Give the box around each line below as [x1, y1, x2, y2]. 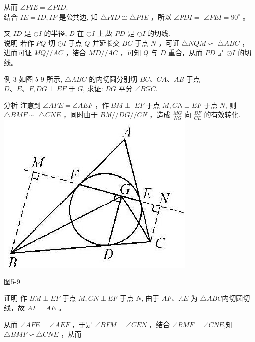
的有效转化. [204, 109, 241, 120]
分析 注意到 [4, 100, 41, 110]
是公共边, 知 [59, 11, 98, 22]
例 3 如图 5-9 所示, [4, 73, 63, 84]
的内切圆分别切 [89, 73, 138, 84]
